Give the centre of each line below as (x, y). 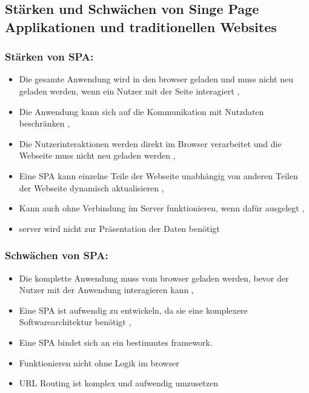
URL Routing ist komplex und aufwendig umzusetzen (118, 383)
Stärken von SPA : (49, 57)
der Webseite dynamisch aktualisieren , (91, 187)
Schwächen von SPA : (57, 255)
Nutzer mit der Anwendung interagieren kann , (106, 290)
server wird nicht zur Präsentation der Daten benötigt (119, 228)
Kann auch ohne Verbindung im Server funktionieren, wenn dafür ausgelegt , (162, 208)
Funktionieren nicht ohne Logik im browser (99, 362)
